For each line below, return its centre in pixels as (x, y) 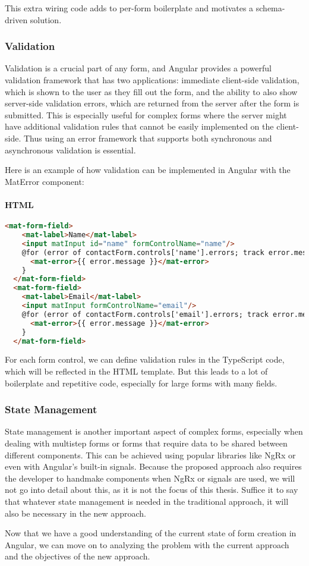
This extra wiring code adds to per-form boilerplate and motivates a (129, 8)
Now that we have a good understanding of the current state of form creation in (151, 533)
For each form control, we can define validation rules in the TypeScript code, (145, 359)
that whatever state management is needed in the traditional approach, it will (147, 501)
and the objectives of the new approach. (78, 556)
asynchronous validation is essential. (70, 150)
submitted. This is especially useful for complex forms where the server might (146, 114)
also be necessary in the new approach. (75, 513)
